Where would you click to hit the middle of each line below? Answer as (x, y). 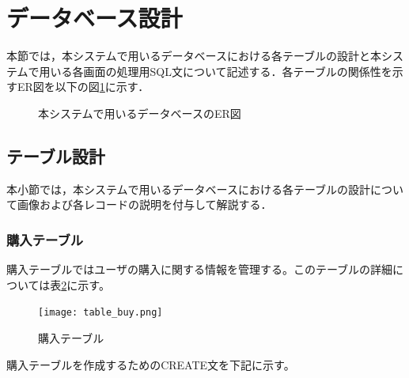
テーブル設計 (56, 155)
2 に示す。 (85, 284)
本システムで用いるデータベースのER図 (140, 113)
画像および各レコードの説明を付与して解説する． (144, 204)
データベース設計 (95, 18)
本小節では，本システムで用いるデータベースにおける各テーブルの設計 (189, 189)
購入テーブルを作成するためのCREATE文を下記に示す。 (151, 364)
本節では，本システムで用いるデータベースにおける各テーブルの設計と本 (194, 56)
